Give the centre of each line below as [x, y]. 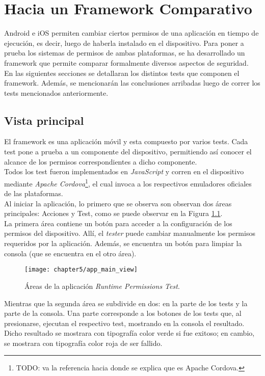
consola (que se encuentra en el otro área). [70, 253]
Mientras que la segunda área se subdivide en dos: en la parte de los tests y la [126, 303]
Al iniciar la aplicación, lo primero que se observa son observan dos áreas [118, 203]
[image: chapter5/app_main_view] [81, 270]
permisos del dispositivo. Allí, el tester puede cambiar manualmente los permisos [130, 233]
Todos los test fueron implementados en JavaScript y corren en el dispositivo [124, 171]
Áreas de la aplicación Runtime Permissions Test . [102, 286]
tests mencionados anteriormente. [56, 92]
